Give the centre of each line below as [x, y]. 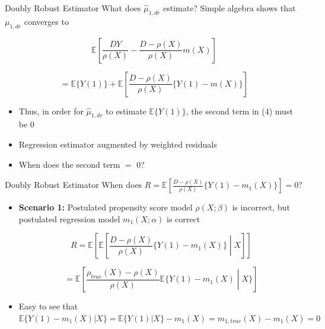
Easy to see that [48, 306]
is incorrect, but [261, 207]
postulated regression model [69, 218]
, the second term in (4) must [239, 111]
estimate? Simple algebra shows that [229, 8]
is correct [184, 218]
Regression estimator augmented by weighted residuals [118, 144]
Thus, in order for [51, 111]
